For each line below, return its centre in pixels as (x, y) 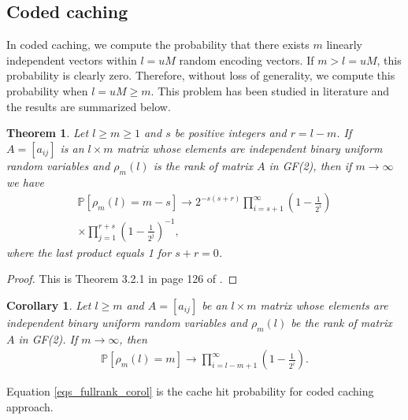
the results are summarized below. (89, 106)
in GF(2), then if (310, 165)
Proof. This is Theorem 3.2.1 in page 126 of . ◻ (122, 279)
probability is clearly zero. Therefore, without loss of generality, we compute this (201, 75)
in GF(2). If (48, 338)
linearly (345, 45)
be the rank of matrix (341, 322)
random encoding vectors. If (247, 59)
